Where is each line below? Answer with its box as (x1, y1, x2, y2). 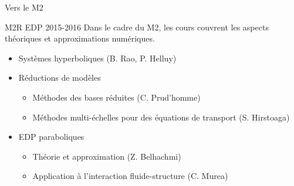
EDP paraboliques (18, 130, 85, 143)
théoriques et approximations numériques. (5, 32, 155, 44)
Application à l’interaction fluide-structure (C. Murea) (32, 170, 228, 182)
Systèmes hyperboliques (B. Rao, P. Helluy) (18, 51, 177, 64)
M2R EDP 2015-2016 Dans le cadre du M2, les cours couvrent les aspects (5, 20, 269, 33)
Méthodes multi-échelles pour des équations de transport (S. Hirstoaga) (32, 111, 290, 123)
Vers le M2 (5, 1, 43, 13)
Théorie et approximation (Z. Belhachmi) (32, 150, 181, 162)
